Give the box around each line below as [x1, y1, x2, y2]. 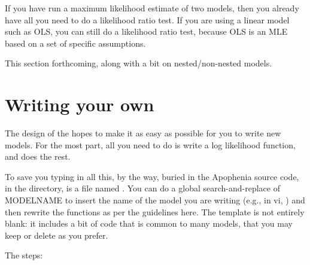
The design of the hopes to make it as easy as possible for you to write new [5, 127, 281, 139]
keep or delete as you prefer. [5, 229, 108, 241]
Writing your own [5, 92, 154, 117]
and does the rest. [5, 150, 71, 163]
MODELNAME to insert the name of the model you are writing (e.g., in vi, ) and [5, 194, 305, 206]
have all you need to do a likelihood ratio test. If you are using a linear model [5, 13, 290, 26]
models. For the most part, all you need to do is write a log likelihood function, [5, 138, 296, 151]
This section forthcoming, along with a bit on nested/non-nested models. [5, 57, 272, 69]
